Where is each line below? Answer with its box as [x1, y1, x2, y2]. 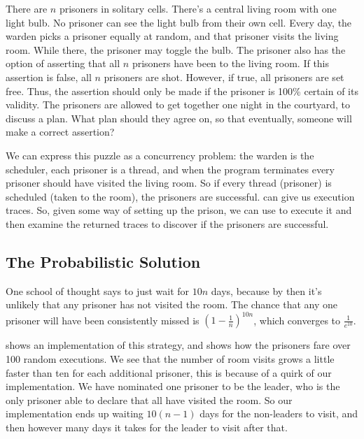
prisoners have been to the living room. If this [132, 56, 330, 71]
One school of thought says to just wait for [6, 283, 190, 298]
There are [6, 1, 48, 15]
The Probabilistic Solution [6, 250, 201, 272]
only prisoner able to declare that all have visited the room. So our [6, 392, 293, 407]
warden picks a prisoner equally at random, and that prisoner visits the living [6, 29, 339, 43]
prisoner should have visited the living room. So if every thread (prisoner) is [6, 175, 332, 190]
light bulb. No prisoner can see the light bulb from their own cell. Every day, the [6, 15, 352, 29]
